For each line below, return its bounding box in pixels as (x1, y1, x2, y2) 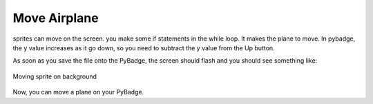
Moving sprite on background (12, 72, 97, 81)
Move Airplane (12, 10, 99, 25)
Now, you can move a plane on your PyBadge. (12, 88, 144, 96)
